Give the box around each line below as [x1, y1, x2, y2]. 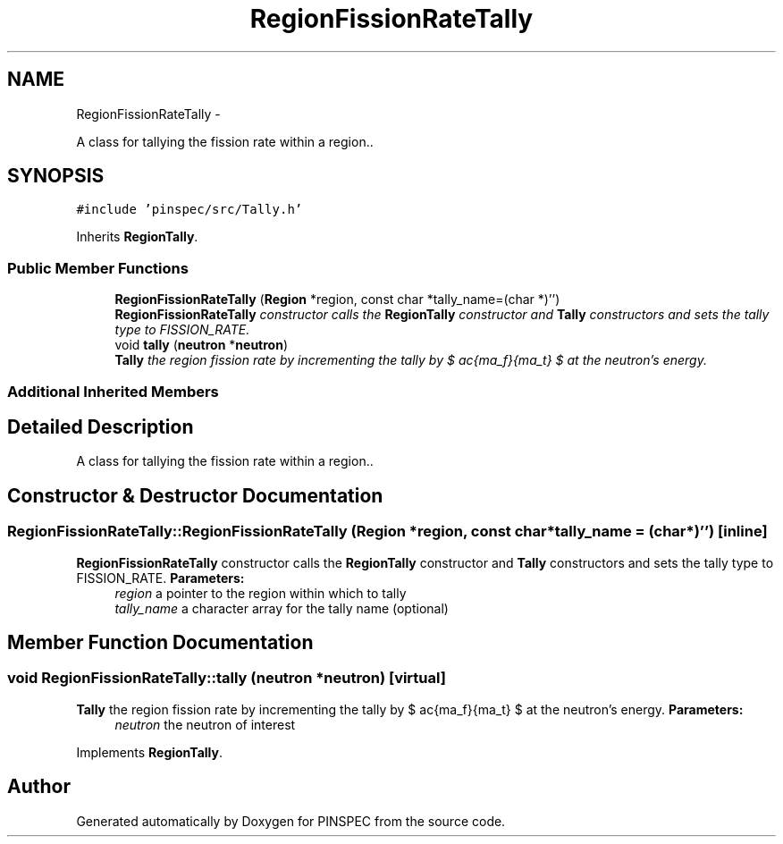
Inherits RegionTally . [76, 229, 198, 245]
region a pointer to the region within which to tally [114, 585, 407, 601]
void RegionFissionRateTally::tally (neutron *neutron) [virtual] [7, 669, 446, 688]
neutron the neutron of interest [114, 716, 296, 732]
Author [7, 775, 71, 798]
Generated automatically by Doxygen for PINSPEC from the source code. [76, 813, 506, 829]
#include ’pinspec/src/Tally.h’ [76, 202, 303, 217]
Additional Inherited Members [7, 382, 219, 401]
